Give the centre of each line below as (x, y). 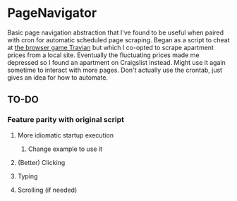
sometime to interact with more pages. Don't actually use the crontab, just (115, 70)
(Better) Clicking (41, 162)
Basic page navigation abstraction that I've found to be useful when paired (116, 32)
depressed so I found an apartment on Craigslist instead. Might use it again (116, 62)
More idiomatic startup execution (66, 135)
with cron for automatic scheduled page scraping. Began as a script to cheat (119, 39)
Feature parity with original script (66, 120)
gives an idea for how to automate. (57, 77)
